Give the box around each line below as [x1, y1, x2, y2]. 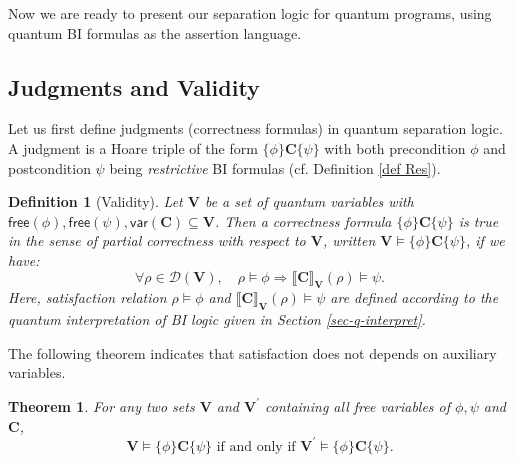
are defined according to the [330, 287, 499, 308]
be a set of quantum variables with [204, 191, 414, 212]
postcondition [8, 157, 91, 178]
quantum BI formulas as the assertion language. [8, 22, 302, 43]
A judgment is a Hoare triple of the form [8, 137, 258, 158]
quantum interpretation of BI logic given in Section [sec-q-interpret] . [8, 309, 426, 330]
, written [322, 230, 376, 251]
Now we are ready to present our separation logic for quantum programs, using [8, 3, 492, 23]
